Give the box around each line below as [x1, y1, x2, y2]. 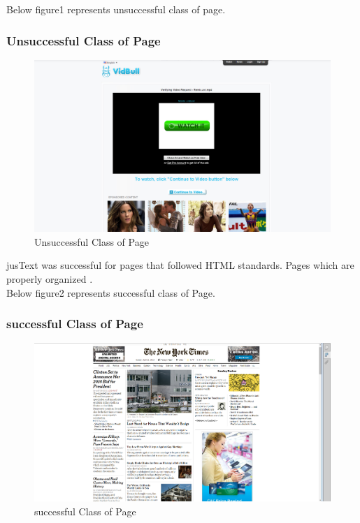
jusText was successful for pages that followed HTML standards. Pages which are [6, 258, 354, 272]
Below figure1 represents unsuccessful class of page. [6, 2, 226, 16]
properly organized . [6, 271, 93, 286]
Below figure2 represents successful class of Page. [6, 285, 215, 300]
